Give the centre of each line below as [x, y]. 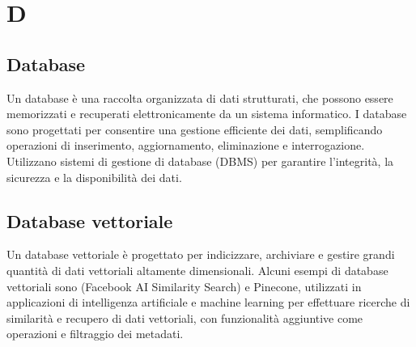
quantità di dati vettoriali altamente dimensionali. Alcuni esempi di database [197, 270]
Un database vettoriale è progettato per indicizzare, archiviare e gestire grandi [201, 254]
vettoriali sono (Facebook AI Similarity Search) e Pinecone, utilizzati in [184, 286]
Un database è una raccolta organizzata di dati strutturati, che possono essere [200, 97]
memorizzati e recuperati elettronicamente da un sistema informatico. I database [207, 114]
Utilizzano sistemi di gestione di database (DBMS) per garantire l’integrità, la [200, 161]
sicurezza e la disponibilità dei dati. [94, 177]
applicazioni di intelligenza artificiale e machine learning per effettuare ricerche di [208, 302]
